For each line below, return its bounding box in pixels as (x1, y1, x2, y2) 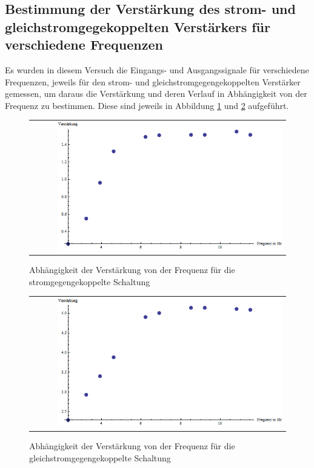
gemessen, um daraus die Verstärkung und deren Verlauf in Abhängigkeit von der (5, 87, 307, 100)
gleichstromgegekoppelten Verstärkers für (5, 17, 270, 36)
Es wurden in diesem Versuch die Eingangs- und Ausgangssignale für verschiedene (5, 63, 309, 76)
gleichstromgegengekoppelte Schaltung (29, 451, 171, 464)
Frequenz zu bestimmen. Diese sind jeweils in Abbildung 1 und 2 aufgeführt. (5, 99, 289, 111)
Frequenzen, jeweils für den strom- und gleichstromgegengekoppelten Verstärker (5, 75, 301, 88)
